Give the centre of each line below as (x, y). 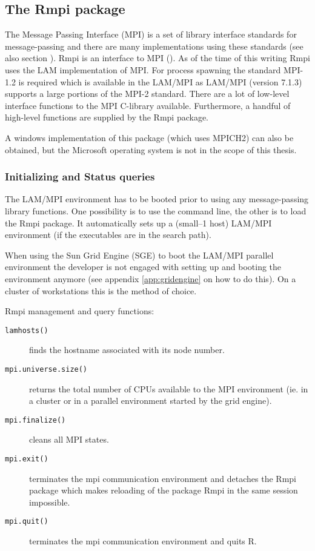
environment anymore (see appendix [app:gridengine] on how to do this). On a (151, 278)
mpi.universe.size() (46, 369)
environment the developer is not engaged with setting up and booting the (143, 267)
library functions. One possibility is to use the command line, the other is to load (156, 210)
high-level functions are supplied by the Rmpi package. (107, 117)
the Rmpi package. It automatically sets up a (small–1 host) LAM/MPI (138, 223)
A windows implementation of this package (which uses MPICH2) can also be (149, 137)
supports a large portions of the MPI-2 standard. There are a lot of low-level (147, 94)
